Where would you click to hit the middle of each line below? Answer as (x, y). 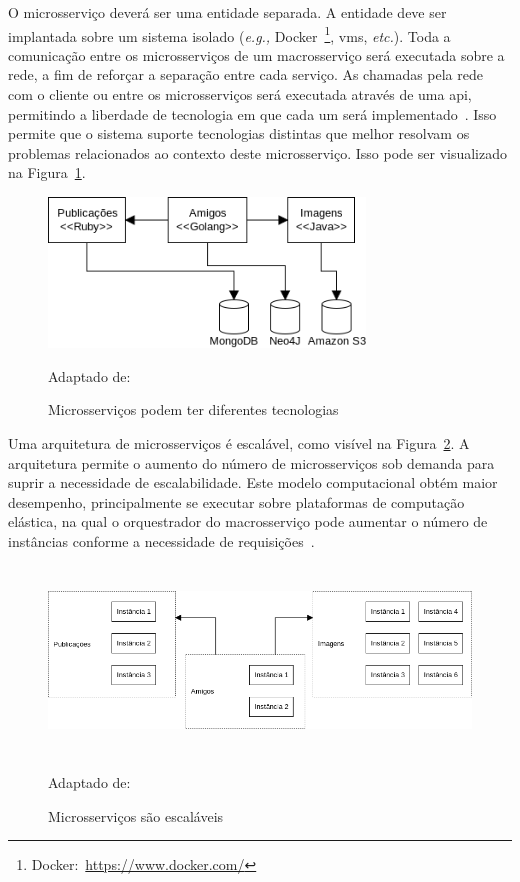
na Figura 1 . (47, 172)
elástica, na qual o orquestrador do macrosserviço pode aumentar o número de (248, 521)
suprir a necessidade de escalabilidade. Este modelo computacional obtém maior (253, 482)
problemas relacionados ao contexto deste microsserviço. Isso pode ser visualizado (257, 152)
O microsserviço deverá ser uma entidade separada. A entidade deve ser (227, 12)
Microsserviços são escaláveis (136, 815)
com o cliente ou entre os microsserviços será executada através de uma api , (240, 94)
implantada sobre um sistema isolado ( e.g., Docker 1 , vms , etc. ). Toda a (229, 34)
